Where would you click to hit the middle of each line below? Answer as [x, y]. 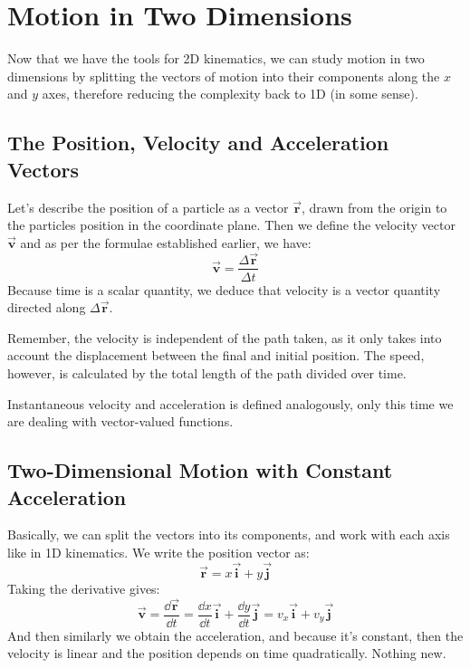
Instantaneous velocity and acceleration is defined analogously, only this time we [230, 403]
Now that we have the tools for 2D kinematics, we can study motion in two [216, 58]
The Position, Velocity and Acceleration [198, 143]
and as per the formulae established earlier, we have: [166, 242]
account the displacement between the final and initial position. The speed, [216, 355]
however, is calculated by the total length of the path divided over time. [207, 372]
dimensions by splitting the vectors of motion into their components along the [224, 76]
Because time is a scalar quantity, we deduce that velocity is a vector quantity [224, 289]
